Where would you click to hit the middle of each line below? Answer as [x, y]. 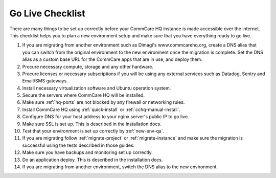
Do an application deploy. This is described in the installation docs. [93, 160]
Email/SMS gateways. [45, 81]
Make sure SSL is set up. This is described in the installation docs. [92, 124]
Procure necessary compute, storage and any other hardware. [88, 66]
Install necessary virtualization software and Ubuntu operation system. [97, 88]
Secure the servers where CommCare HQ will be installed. [84, 95]
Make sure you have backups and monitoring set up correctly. [87, 152]
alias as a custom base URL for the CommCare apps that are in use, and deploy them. [112, 59]
